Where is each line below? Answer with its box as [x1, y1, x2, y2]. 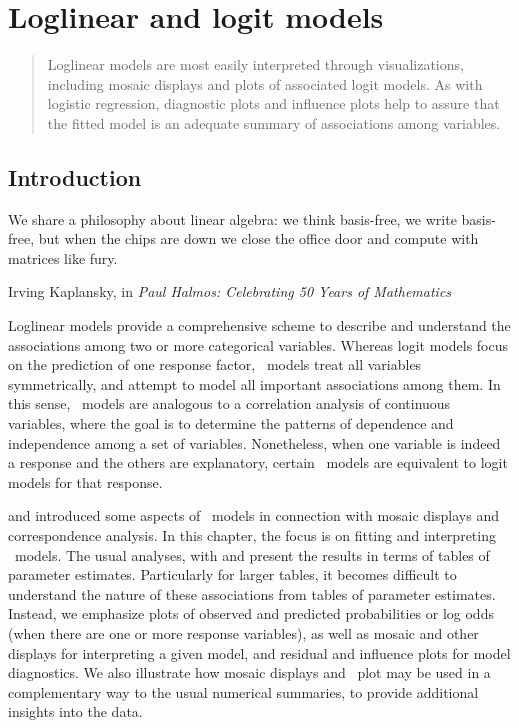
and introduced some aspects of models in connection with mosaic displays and [8, 505, 499, 526]
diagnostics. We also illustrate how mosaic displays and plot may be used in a [8, 662, 491, 683]
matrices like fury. [8, 247, 118, 268]
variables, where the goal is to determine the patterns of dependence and [8, 413, 454, 434]
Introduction [8, 161, 142, 192]
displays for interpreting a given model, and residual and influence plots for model [8, 642, 511, 663]
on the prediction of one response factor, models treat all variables [8, 354, 422, 375]
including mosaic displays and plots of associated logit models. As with [47, 73, 483, 94]
